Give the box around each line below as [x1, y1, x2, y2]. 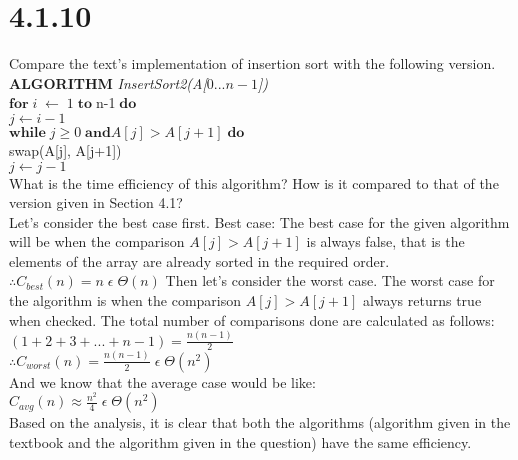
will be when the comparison [9, 231, 185, 252]
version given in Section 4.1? [9, 192, 183, 213]
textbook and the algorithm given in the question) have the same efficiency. [9, 431, 472, 452]
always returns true [362, 290, 482, 311]
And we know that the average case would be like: [9, 371, 316, 392]
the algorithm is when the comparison [9, 290, 242, 311]
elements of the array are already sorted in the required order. [9, 250, 390, 271]
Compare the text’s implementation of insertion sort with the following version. [9, 53, 496, 74]
